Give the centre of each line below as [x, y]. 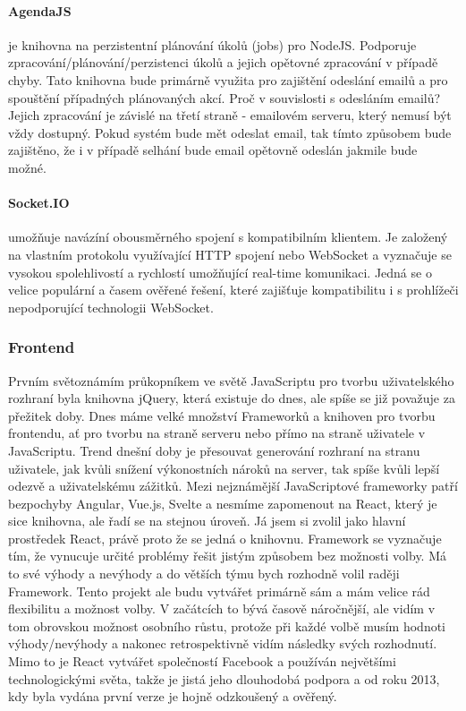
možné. [27, 167]
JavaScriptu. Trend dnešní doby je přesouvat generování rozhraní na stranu [214, 450]
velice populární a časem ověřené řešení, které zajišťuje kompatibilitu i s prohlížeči [233, 290]
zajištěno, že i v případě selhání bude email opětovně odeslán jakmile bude [213, 150]
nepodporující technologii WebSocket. [111, 307]
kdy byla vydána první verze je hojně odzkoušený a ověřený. [173, 696]
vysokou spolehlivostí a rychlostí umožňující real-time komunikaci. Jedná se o [220, 272]
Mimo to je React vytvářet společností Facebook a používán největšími [202, 661]
